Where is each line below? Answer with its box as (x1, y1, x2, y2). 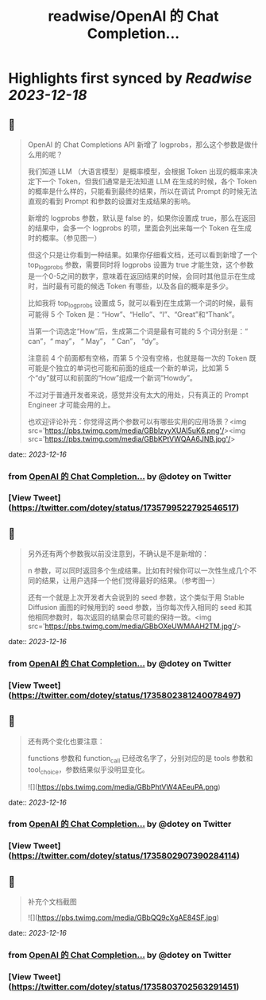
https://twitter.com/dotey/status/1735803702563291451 (11, 982, 237, 992)
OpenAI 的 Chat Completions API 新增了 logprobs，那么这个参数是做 (27, 140, 252, 149)
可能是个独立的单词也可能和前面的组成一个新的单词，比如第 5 (27, 363, 229, 373)
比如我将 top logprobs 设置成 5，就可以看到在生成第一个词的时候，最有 (27, 298, 254, 310)
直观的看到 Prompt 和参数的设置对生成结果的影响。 (27, 196, 195, 206)
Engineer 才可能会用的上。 (27, 400, 115, 409)
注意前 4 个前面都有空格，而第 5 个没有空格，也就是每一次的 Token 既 (27, 353, 256, 362)
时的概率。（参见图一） (27, 234, 102, 242)
